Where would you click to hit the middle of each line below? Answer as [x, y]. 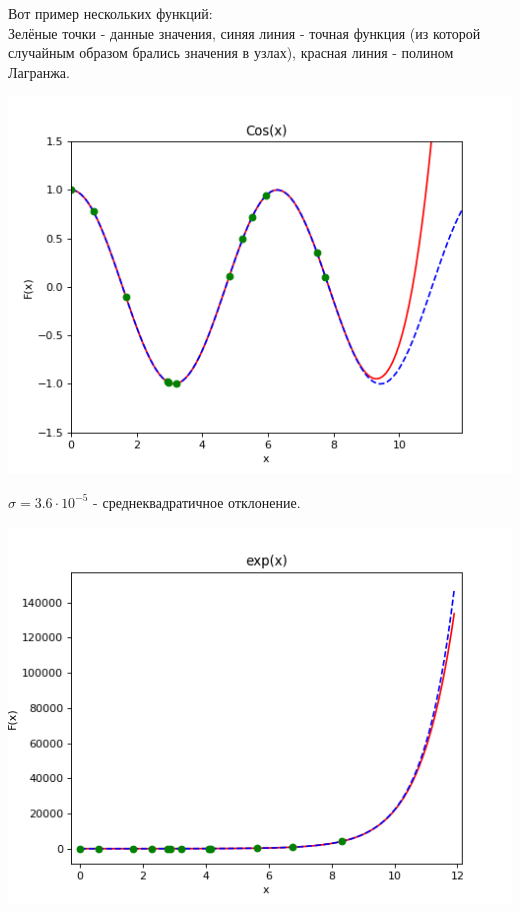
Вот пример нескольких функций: [110, 13]
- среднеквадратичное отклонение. [197, 501]
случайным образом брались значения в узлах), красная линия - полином [231, 52]
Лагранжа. [39, 71]
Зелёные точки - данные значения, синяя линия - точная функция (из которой [244, 32]
